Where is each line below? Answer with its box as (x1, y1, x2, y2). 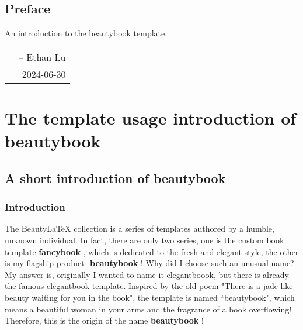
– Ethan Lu (19, 50, 66, 64)
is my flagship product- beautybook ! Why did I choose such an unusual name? (5, 257, 294, 269)
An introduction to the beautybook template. (5, 27, 168, 39)
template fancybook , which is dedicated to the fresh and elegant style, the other (5, 245, 299, 257)
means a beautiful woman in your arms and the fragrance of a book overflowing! (5, 302, 292, 315)
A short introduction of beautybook (5, 169, 226, 187)
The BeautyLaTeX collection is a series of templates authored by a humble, (5, 222, 274, 235)
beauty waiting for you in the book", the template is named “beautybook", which (5, 291, 295, 303)
